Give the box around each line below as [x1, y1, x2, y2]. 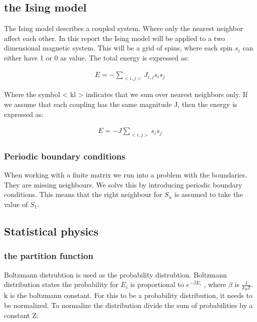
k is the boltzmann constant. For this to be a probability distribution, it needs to [4, 290, 252, 300]
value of [4, 199, 28, 209]
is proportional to [130, 279, 184, 289]
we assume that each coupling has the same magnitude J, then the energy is [4, 99, 237, 109]
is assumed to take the [174, 189, 243, 199]
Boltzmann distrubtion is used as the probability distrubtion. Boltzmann [4, 269, 227, 279]
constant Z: [4, 309, 38, 320]
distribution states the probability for [4, 279, 118, 289]
